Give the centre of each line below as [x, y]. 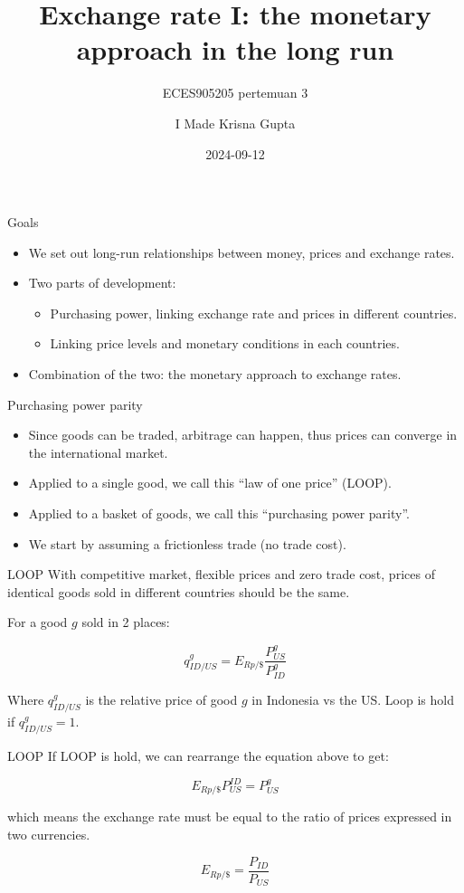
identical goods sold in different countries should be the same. [179, 591]
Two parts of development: [102, 283]
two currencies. [49, 835]
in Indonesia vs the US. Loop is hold [353, 700]
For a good [38, 622]
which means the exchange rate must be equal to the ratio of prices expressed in [230, 817]
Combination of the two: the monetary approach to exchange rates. [215, 374]
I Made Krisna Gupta [235, 123]
